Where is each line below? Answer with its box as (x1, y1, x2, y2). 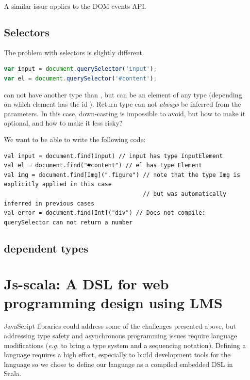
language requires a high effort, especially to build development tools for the (4, 349, 231, 360)
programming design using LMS (4, 293, 223, 313)
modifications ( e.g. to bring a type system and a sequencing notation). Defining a (4, 340, 246, 350)
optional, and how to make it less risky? (4, 118, 123, 128)
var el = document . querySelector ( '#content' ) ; (4, 75, 157, 82)
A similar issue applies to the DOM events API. (4, 1, 147, 11)
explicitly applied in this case (4, 181, 112, 188)
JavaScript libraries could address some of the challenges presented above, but (4, 321, 236, 331)
